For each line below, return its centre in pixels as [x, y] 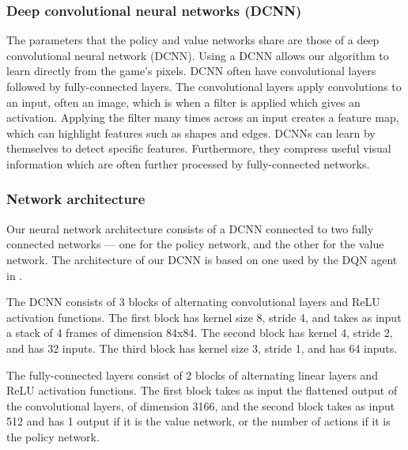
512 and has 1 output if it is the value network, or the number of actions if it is [198, 421]
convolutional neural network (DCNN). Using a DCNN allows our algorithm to [198, 55]
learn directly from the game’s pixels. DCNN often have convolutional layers [191, 71]
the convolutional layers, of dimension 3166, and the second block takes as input [201, 405]
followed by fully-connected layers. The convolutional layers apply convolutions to [204, 86]
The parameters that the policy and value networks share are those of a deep [193, 40]
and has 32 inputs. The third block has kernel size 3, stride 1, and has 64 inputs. [202, 348]
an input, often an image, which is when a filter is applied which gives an [183, 102]
